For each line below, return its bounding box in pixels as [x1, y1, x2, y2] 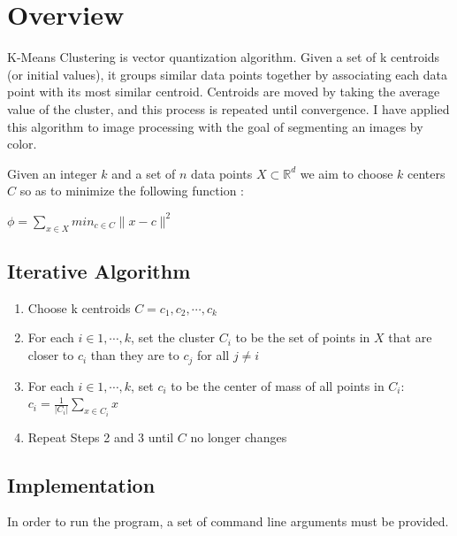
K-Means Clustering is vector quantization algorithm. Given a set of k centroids [7, 48, 440, 66]
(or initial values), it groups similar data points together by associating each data [7, 65, 448, 83]
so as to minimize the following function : [19, 181, 245, 200]
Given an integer [7, 164, 97, 182]
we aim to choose [300, 164, 393, 182]
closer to [27, 346, 74, 364]
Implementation [7, 471, 156, 498]
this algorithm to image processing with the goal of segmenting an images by [7, 117, 423, 135]
